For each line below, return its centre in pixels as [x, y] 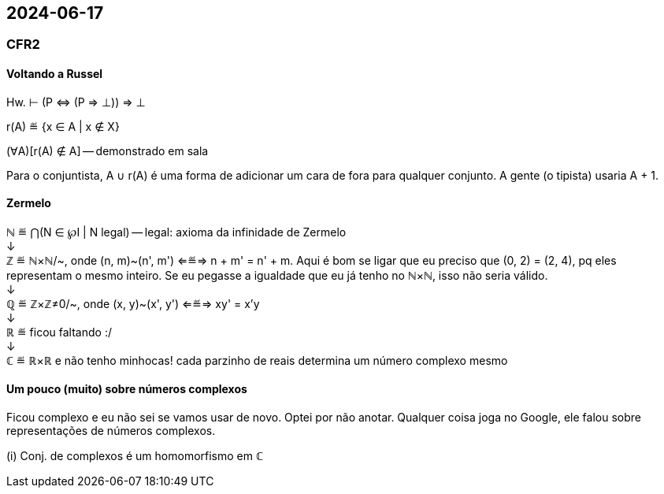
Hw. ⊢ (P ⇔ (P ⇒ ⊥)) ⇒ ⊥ [76, 102]
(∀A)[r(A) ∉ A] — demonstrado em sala [108, 150]
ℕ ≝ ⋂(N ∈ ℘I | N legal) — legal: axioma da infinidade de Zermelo [176, 232]
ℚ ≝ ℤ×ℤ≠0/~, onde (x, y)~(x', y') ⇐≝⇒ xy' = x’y [133, 303]
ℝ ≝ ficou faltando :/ [59, 332]
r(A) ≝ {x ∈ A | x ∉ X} [63, 126]
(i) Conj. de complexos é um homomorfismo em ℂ [135, 456]
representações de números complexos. [111, 431]
